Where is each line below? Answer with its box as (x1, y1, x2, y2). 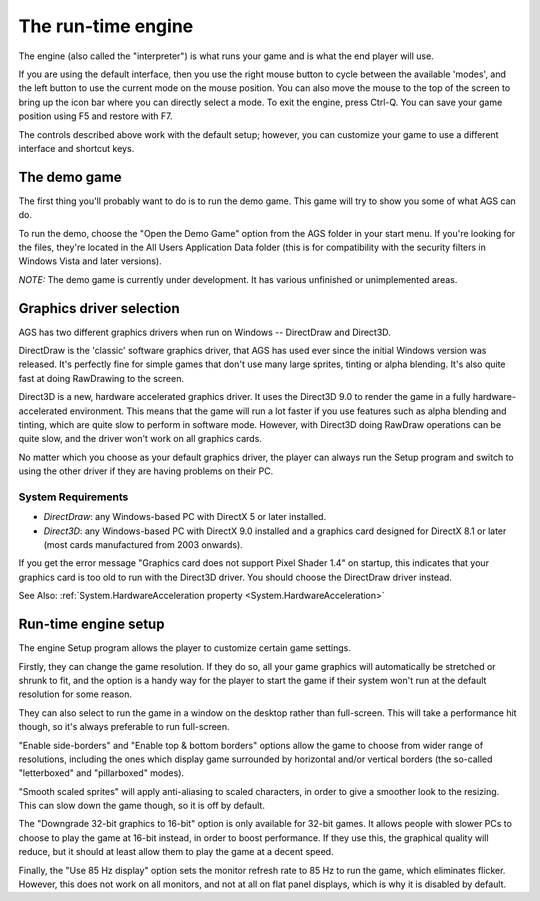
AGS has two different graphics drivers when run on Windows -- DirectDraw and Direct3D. (18, 326, 392, 338)
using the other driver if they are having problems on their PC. (18, 465, 274, 477)
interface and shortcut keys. (18, 142, 135, 154)
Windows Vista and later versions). (18, 255, 162, 267)
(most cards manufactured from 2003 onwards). (43, 539, 244, 551)
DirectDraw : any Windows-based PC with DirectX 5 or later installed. (43, 511, 327, 523)
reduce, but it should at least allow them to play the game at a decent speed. (18, 846, 334, 858)
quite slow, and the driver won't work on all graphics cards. (18, 433, 262, 445)
